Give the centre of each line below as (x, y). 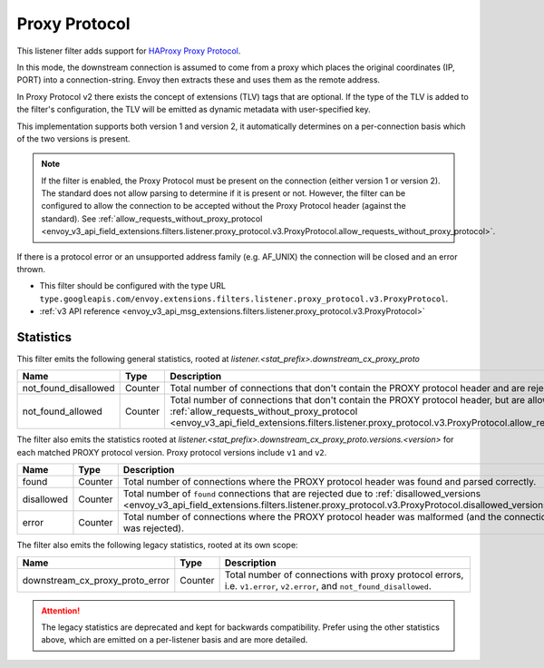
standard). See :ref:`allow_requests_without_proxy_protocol (152, 219)
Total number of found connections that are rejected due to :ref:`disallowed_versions (301, 494)
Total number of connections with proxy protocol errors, (344, 575)
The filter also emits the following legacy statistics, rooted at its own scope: (157, 545)
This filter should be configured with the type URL (133, 286)
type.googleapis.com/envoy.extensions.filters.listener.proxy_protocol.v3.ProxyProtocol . (244, 299)
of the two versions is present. (73, 138)
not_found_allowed (63, 411)
